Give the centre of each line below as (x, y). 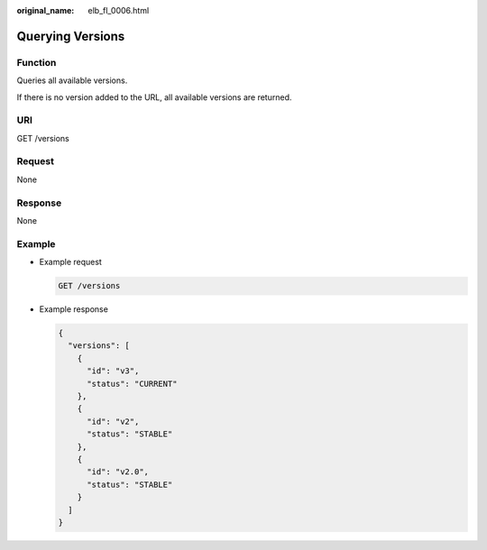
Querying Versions (71, 36)
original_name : (46, 10)
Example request (71, 262)
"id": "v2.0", (118, 472)
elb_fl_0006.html (119, 10)
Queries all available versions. (72, 80)
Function (37, 62)
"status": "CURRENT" (132, 384)
